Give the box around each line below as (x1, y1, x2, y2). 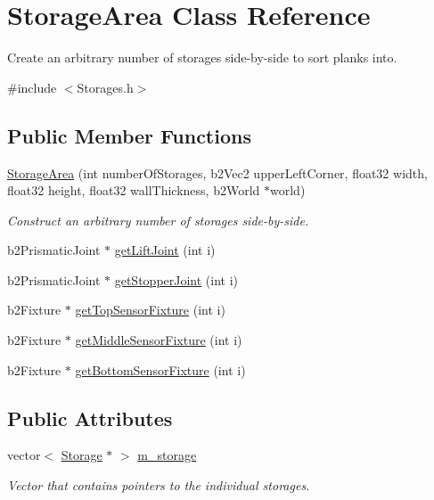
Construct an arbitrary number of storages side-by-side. (7, 210, 309, 229)
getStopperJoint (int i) (114, 270, 239, 289)
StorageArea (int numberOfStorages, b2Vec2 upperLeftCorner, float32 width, (7, 163, 428, 182)
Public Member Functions (7, 121, 251, 149)
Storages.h (77, 78, 134, 96)
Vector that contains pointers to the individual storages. (7, 476, 310, 495)
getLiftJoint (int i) (114, 241, 216, 259)
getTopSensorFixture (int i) (75, 300, 225, 319)
